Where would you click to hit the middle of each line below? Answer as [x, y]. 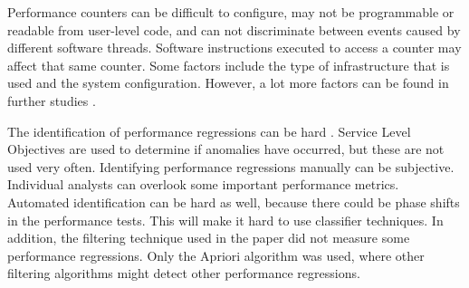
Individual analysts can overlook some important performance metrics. [203, 184]
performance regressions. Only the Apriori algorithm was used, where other [216, 255]
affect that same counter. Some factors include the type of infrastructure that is [229, 65]
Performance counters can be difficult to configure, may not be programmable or [231, 12]
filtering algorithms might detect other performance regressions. [184, 273]
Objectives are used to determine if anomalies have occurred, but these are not [226, 149]
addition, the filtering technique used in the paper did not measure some [209, 238]
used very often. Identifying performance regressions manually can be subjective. [231, 166]
